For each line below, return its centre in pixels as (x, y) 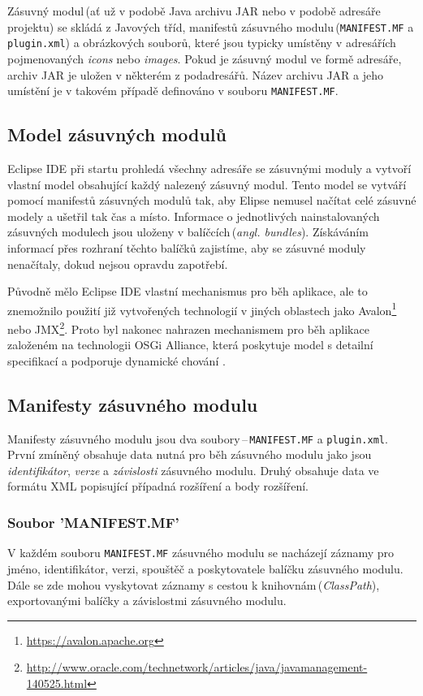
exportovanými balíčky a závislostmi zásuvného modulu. (147, 601)
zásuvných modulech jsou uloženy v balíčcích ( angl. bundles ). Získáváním (188, 232)
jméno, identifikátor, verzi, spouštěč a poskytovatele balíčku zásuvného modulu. (205, 568)
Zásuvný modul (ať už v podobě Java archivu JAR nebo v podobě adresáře (194, 11)
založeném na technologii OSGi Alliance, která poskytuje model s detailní (190, 345)
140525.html (57, 683)
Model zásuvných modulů (117, 134)
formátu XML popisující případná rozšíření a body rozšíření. (158, 486)
